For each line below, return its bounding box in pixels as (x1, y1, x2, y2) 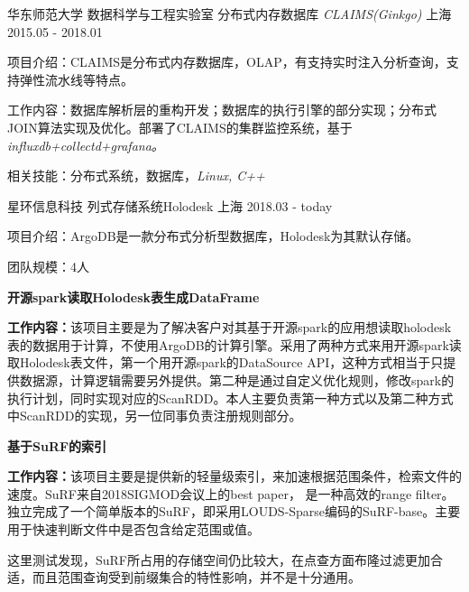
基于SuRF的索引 (7, 436, 107, 455)
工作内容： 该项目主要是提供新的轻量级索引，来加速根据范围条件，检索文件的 (7, 467, 462, 486)
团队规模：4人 (7, 256, 89, 275)
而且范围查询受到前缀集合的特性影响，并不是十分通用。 (32, 568, 361, 587)
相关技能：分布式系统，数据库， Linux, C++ (7, 166, 265, 185)
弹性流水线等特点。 (19, 69, 133, 88)
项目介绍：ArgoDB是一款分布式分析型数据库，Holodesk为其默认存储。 (7, 227, 419, 245)
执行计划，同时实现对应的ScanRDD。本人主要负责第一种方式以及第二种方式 (7, 388, 454, 407)
